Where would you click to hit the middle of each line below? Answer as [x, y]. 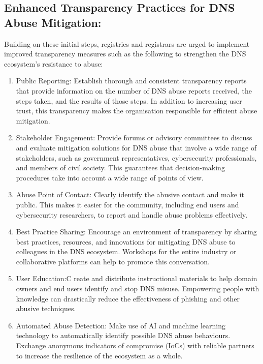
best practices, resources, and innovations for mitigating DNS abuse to [126, 241]
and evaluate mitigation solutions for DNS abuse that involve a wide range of [136, 147]
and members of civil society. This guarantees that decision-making [120, 168]
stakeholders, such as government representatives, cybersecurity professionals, [136, 157]
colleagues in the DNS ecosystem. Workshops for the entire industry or [126, 251]
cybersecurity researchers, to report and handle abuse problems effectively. [132, 214]
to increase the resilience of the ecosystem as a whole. [99, 355]
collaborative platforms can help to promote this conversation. [113, 261]
